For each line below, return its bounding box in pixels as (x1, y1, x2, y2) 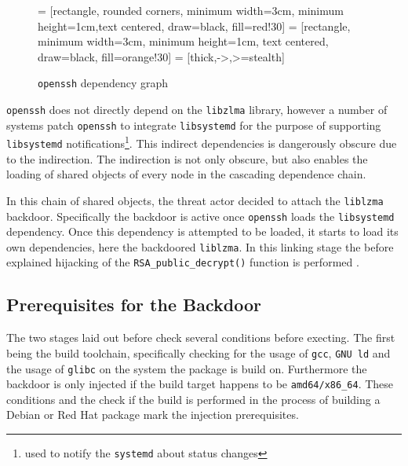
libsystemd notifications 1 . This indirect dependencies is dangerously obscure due (6, 133, 397, 151)
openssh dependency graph (38, 75, 169, 91)
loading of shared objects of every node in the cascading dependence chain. (6, 166, 366, 182)
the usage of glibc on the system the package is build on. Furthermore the (6, 360, 367, 376)
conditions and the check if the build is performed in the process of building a (6, 391, 381, 407)
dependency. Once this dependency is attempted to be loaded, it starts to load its (6, 223, 399, 240)
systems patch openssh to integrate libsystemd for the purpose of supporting (6, 116, 381, 133)
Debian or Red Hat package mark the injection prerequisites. (6, 406, 299, 423)
